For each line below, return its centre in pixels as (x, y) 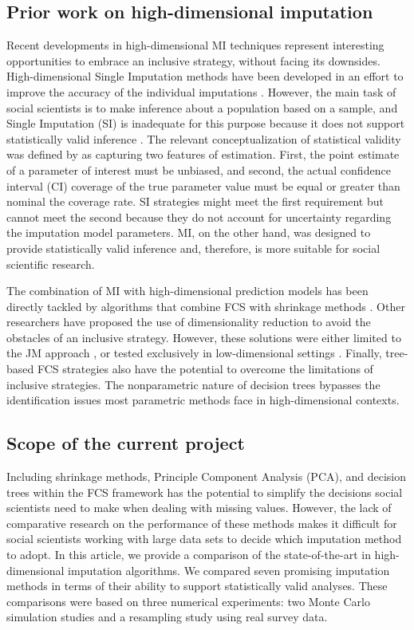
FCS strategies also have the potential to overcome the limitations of (205, 369)
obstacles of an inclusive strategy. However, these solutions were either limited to (204, 337)
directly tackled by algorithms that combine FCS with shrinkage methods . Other (206, 306)
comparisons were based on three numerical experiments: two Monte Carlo (188, 601)
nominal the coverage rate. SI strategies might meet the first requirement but (195, 201)
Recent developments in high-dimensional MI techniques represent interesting (195, 45)
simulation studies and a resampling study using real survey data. (167, 617)
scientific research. (51, 264)
